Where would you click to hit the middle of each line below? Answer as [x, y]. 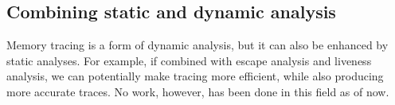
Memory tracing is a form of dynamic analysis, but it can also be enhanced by [197, 45]
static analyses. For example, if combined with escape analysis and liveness [189, 60]
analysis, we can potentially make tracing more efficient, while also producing [195, 76]
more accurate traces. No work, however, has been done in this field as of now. [198, 91]
